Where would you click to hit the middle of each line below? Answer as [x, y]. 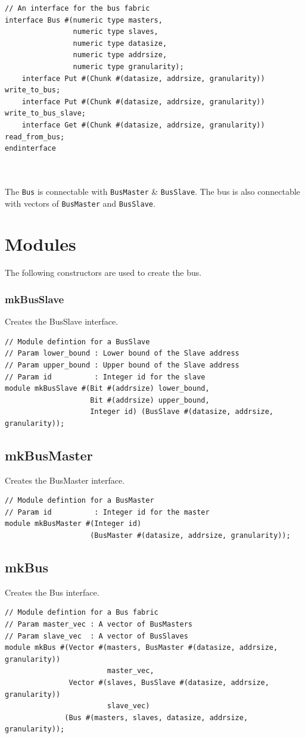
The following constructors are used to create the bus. [103, 273]
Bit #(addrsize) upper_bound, [150, 400]
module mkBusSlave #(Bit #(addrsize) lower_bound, [107, 389]
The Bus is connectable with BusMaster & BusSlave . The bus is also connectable [152, 191]
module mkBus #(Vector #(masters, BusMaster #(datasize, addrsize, [141, 648]
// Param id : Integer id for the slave [105, 377]
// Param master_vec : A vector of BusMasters [99, 625]
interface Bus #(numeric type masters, [84, 20]
